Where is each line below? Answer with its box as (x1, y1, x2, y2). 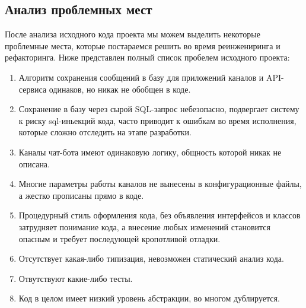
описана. (18, 157, 50, 170)
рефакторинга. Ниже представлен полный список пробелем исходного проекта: (5, 51, 290, 63)
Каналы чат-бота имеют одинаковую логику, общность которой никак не (18, 145, 282, 158)
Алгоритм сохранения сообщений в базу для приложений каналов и (18, 71, 264, 83)
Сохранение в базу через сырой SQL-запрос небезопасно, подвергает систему (18, 103, 299, 115)
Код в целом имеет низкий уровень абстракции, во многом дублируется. (18, 292, 280, 304)
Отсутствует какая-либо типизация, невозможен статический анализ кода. (18, 252, 284, 265)
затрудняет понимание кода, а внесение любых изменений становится (18, 220, 270, 233)
